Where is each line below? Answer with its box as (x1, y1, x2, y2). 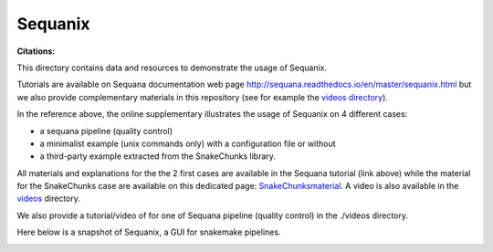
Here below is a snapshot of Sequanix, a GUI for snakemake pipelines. (16, 226, 281, 237)
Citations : (16, 46, 56, 57)
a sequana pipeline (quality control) (39, 125, 173, 136)
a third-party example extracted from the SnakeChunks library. (39, 151, 276, 162)
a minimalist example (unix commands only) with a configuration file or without (39, 138, 337, 149)
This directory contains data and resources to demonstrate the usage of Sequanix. (16, 62, 328, 73)
